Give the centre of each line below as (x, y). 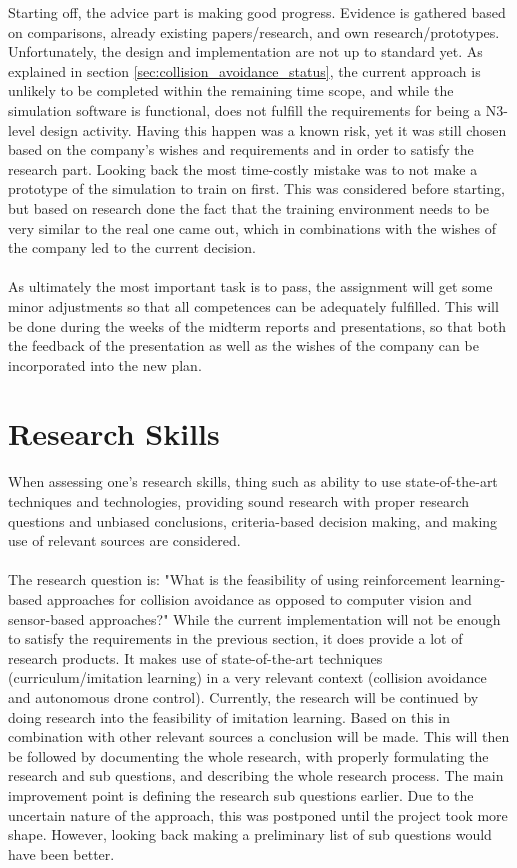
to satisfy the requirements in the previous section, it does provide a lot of (235, 638)
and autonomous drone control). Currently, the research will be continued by (243, 696)
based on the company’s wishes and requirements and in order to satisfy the (241, 149)
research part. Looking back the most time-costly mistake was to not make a (243, 168)
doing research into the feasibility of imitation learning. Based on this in (229, 716)
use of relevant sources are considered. (124, 540)
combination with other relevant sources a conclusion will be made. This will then (259, 736)
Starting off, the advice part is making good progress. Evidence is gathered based (257, 12)
